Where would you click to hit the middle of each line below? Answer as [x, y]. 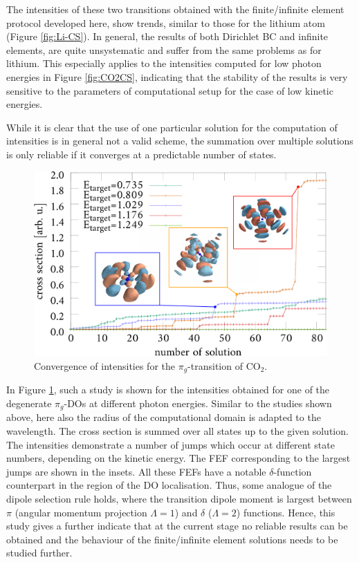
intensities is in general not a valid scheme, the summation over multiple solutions [180, 141]
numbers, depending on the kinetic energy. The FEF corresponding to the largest [178, 458]
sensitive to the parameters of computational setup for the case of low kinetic [170, 90]
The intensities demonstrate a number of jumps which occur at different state [171, 444]
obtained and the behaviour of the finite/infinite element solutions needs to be [172, 539]
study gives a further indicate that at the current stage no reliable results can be [177, 526]
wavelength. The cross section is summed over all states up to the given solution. [177, 430]
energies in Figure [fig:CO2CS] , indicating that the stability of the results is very [177, 76]
